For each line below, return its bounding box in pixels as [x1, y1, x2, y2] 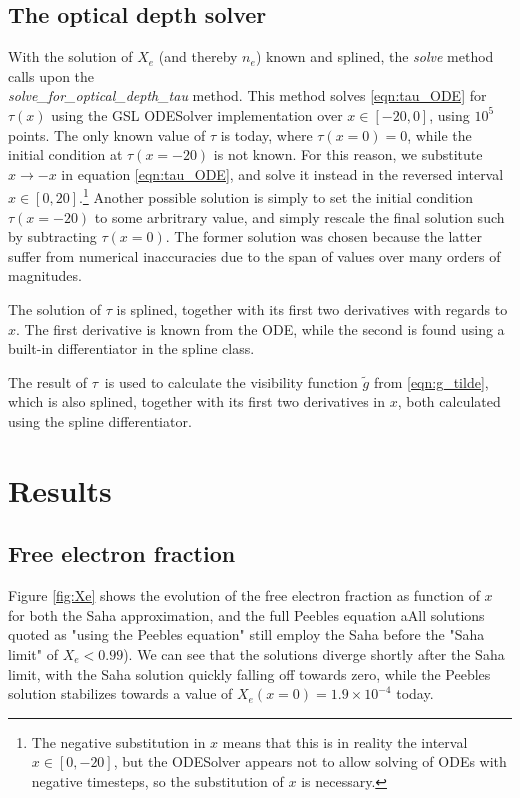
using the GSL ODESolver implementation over [51, 104, 343, 125]
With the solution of [8, 46, 133, 67]
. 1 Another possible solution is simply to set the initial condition [79, 184, 474, 208]
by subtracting [8, 226, 97, 247]
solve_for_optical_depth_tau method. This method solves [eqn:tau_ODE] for [8, 85, 487, 106]
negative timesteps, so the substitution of [31, 770, 284, 791]
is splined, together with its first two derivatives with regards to [116, 298, 508, 319]
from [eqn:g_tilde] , [373, 371, 489, 392]
